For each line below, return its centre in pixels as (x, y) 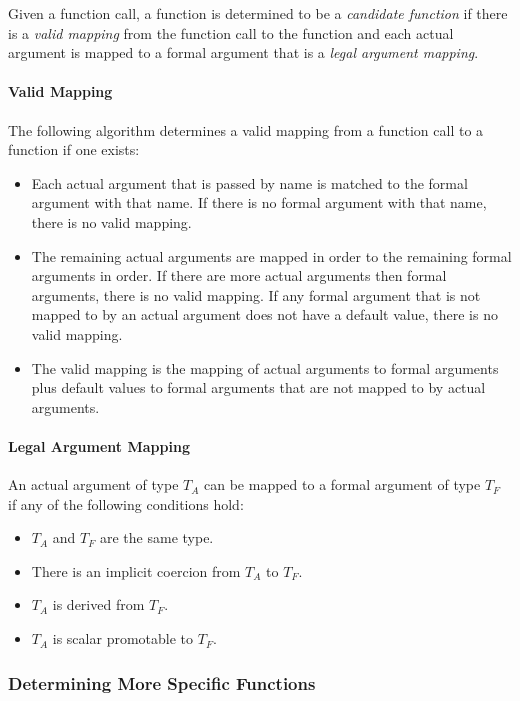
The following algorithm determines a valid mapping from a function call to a (246, 129)
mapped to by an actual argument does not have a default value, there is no (264, 314)
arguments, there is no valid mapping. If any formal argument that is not (256, 294)
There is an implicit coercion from (136, 570)
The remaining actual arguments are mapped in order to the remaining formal (271, 255)
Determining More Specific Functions (162, 682)
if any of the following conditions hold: (126, 503)
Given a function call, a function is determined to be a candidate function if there (258, 13)
